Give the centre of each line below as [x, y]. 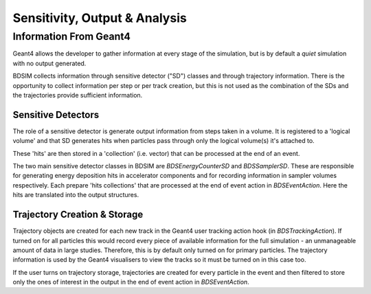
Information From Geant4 [71, 36]
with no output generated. [49, 63]
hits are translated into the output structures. [76, 195]
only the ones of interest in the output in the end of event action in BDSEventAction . [131, 282]
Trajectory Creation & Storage [78, 215]
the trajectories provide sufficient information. [78, 95]
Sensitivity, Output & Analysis [100, 18]
